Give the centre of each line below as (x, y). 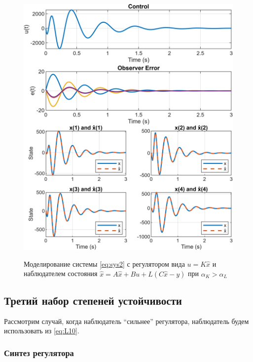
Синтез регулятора (39, 352)
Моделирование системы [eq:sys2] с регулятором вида (104, 263)
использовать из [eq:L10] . (42, 331)
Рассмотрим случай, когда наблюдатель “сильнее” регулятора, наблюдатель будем (126, 321)
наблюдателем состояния (61, 273)
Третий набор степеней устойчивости (93, 300)
